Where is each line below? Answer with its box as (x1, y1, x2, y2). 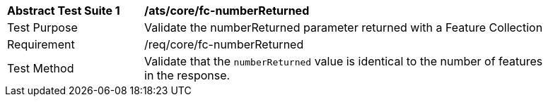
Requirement (7, 37, 75, 51)
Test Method (7, 61, 74, 75)
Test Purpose (7, 20, 78, 34)
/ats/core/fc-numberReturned (144, 4, 310, 18)
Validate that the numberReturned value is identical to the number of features (144, 54, 543, 68)
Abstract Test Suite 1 (7, 4, 120, 18)
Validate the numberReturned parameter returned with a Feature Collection (144, 20, 543, 34)
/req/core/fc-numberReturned (144, 37, 304, 51)
